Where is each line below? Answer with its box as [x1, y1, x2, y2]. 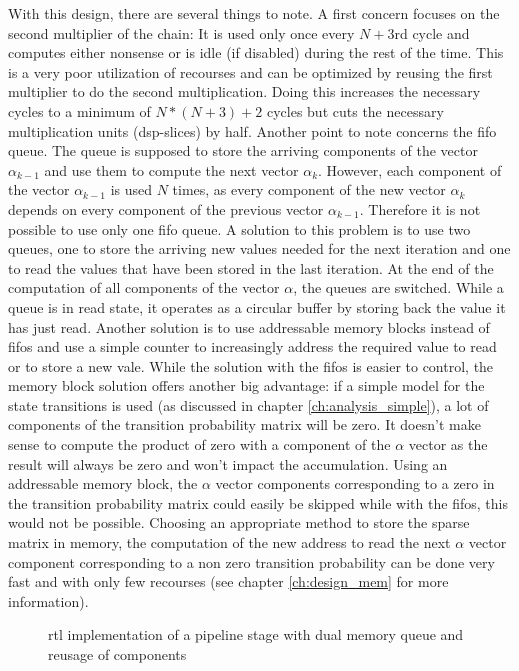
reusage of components [48, 644, 187, 664]
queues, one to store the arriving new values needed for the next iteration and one [8, 238, 511, 259]
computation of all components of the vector [8, 277, 280, 298]
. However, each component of [318, 159, 502, 180]
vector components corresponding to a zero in [215, 473, 495, 494]
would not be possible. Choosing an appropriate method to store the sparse [8, 512, 470, 533]
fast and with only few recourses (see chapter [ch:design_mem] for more [8, 571, 449, 592]
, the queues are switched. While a [293, 277, 504, 298]
